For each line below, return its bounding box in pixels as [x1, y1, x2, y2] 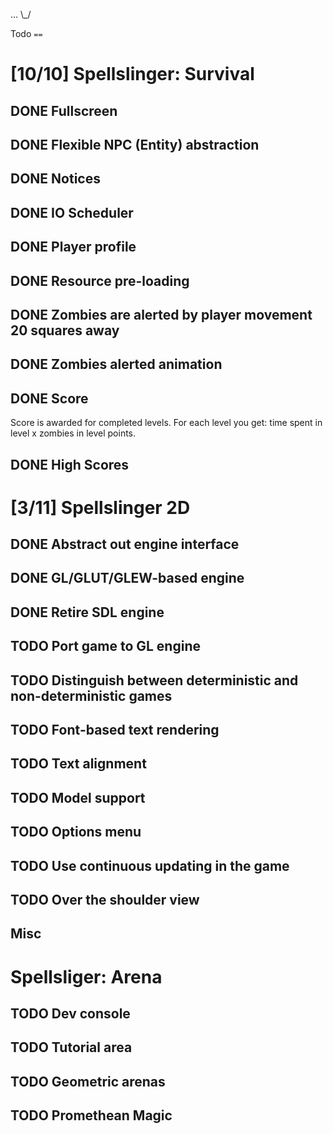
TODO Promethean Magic [10, 1107, 173, 1124]
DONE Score [10, 390, 89, 407]
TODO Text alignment [10, 755, 147, 773]
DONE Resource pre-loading [10, 272, 190, 289]
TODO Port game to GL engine [10, 638, 201, 655]
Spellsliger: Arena [10, 965, 163, 988]
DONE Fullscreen [10, 102, 118, 119]
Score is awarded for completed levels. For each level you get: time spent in [10, 417, 323, 429]
